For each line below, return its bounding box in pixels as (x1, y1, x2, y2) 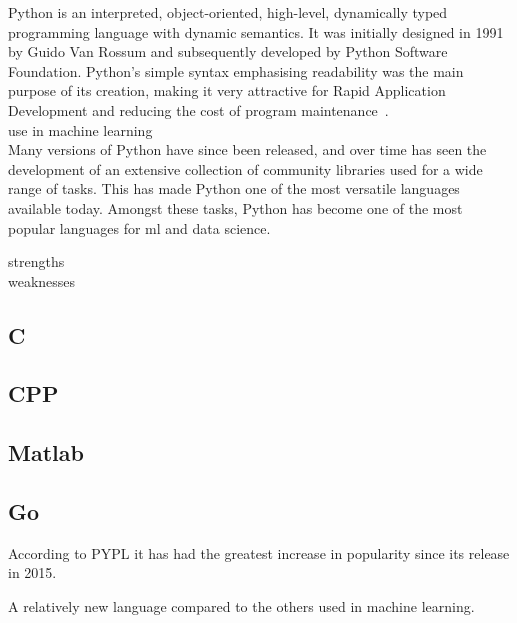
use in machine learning (8, 119, 153, 140)
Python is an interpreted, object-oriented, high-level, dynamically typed (8, 2, 448, 22)
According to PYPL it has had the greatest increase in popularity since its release (8, 542, 510, 563)
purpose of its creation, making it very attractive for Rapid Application (8, 80, 446, 101)
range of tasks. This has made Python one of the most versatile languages (8, 178, 460, 199)
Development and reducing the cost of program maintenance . (8, 99, 389, 120)
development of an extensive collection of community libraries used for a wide (8, 158, 483, 179)
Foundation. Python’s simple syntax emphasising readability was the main (8, 60, 464, 81)
